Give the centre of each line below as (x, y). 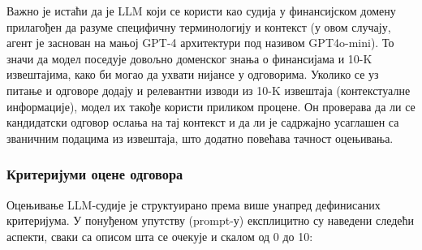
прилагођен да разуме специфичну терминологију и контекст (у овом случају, (199, 26)
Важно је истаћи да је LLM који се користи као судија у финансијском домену (201, 11)
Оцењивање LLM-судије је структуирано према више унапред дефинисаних (194, 204)
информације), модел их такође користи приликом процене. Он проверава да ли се (211, 106)
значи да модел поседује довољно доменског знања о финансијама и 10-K (189, 58)
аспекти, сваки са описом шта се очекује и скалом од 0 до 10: (160, 236)
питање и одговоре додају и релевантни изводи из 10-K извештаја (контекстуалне (209, 90)
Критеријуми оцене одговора (95, 174)
